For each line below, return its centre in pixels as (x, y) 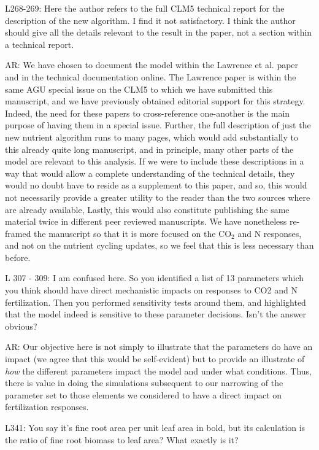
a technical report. (40, 44)
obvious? (21, 326)
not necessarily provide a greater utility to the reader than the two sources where (158, 197)
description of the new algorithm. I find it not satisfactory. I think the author (150, 20)
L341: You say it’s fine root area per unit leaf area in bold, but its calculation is (155, 427)
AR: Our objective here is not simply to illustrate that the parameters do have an (159, 347)
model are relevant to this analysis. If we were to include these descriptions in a (155, 161)
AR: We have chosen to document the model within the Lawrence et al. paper (152, 65)
